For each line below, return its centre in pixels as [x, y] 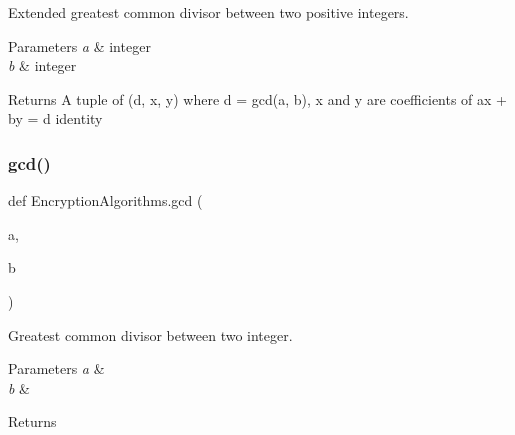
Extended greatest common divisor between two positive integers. [208, 12]
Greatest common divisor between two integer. [150, 334]
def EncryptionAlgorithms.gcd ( [105, 200]
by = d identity [55, 118]
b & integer [42, 65]
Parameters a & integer [79, 45]
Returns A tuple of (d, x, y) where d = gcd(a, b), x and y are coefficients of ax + [258, 98]
